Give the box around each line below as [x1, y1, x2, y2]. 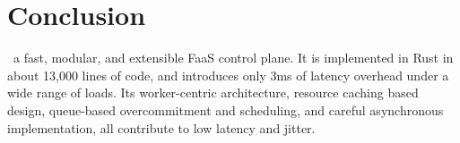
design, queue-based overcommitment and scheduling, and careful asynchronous [7, 100, 444, 119]
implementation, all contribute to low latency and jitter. [7, 118, 316, 137]
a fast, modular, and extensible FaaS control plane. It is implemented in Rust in [13, 48, 454, 67]
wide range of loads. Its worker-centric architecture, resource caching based [7, 83, 419, 102]
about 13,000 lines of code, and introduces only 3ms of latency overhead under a [7, 65, 449, 84]
